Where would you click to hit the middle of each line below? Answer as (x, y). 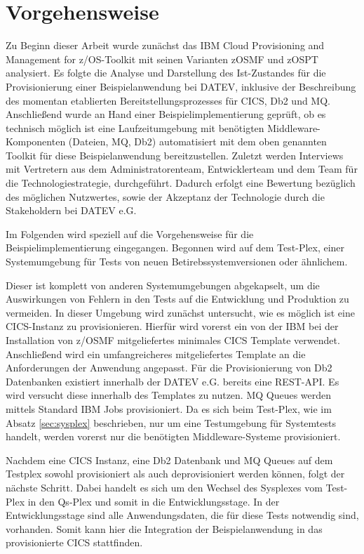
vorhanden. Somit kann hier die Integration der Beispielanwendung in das (164, 528)
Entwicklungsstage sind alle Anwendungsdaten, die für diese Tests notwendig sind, (182, 515)
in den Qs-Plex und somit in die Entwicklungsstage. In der (154, 501)
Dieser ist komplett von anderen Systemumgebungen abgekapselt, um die (163, 285)
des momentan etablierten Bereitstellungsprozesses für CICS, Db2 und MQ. (168, 100)
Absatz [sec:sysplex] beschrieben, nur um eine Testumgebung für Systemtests (171, 422)
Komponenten (36, 141)
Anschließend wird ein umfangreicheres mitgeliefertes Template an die (156, 354)
